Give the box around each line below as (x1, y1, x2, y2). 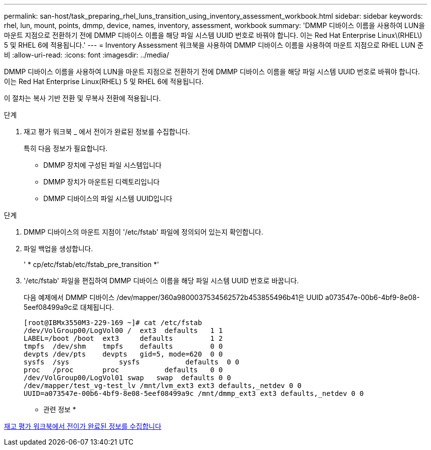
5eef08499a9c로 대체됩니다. (24, 303, 114, 311)
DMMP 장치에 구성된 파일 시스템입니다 (43, 161, 162, 169)
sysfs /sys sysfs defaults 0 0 (24, 358, 240, 366)
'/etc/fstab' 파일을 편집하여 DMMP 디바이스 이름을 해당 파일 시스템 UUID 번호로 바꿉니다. (24, 276, 299, 285)
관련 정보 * (43, 405, 76, 414)
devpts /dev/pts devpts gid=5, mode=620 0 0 (24, 350, 223, 358)
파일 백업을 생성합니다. (24, 244, 93, 253)
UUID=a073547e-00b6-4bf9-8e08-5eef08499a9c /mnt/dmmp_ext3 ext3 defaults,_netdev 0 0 (24, 390, 364, 397)
